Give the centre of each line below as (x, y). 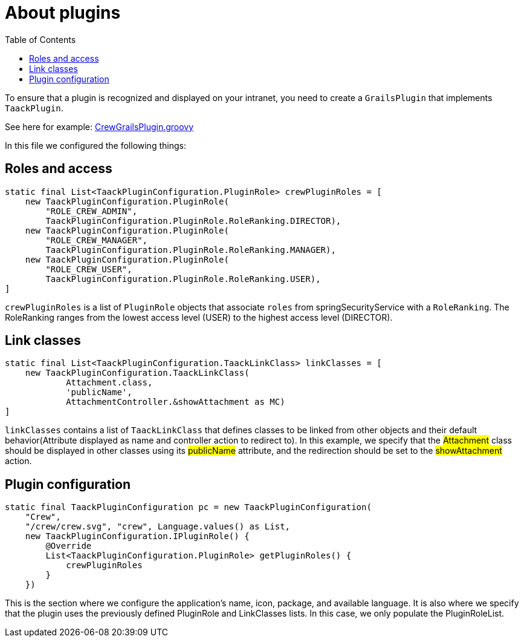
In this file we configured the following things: (95, 145)
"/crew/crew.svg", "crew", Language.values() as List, (158, 527)
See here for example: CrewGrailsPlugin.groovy (99, 126)
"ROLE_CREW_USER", (89, 269)
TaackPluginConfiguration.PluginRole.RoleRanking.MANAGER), (191, 250)
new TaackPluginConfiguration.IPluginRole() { (137, 536)
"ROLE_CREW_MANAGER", (97, 240)
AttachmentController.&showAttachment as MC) (176, 402)
